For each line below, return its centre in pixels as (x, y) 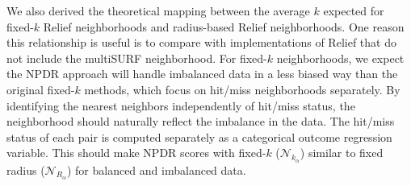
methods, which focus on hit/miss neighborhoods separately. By (242, 89)
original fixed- (41, 89)
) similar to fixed (342, 153)
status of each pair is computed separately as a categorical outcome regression (199, 136)
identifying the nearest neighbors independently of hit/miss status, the (181, 105)
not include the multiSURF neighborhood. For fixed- (137, 58)
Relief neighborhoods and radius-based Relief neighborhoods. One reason (224, 26)
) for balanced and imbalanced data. (156, 169)
